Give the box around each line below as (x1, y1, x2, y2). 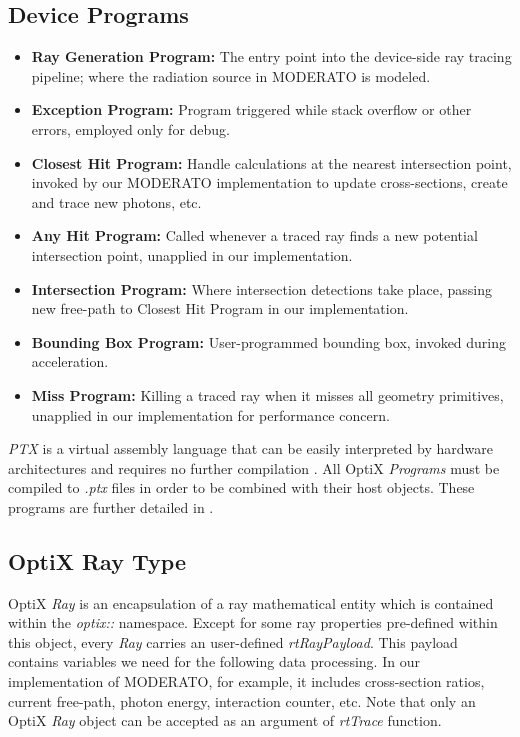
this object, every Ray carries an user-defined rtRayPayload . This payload (8, 631, 458, 652)
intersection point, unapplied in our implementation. (31, 244, 353, 265)
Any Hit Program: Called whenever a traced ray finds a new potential (31, 225, 478, 246)
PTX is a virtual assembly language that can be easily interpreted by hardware (8, 438, 494, 459)
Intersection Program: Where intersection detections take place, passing (31, 278, 492, 299)
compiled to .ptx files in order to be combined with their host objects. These (8, 477, 475, 498)
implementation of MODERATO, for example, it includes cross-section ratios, (8, 671, 485, 692)
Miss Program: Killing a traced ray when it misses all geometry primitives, (31, 384, 504, 405)
